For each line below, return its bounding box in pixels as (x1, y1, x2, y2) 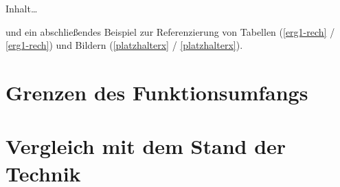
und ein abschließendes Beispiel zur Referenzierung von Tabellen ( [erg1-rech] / (5, 24, 335, 38)
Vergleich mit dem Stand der (5, 132, 286, 160)
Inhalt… (5, 1, 38, 15)
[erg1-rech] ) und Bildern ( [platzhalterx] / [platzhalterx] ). (5, 38, 243, 52)
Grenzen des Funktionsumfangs (5, 78, 308, 106)
